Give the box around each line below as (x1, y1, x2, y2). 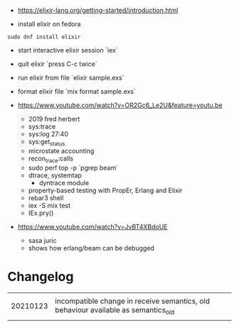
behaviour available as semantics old (55, 305, 175, 316)
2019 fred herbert (28, 115, 80, 123)
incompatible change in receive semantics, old (55, 296, 211, 306)
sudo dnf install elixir (7, 33, 81, 40)
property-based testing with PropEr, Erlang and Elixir (28, 186, 183, 195)
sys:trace (28, 122, 56, 131)
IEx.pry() (28, 209, 54, 217)
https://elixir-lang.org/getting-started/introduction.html (17, 6, 179, 14)
